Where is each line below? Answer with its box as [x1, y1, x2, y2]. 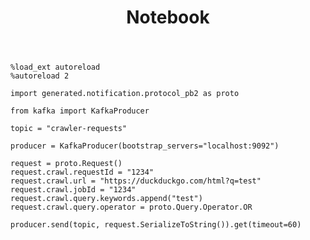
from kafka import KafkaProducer [10, 106, 150, 116]
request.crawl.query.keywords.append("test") [10, 194, 203, 204]
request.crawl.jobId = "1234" [10, 185, 137, 195]
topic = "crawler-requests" [10, 124, 128, 134]
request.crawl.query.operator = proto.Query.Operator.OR [10, 202, 253, 213]
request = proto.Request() [10, 159, 123, 169]
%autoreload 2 [10, 71, 70, 81]
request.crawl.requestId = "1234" [10, 167, 155, 178]
